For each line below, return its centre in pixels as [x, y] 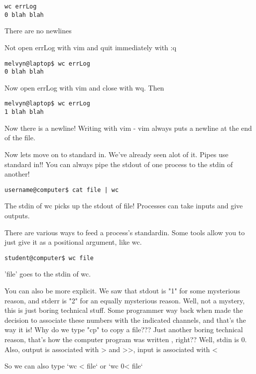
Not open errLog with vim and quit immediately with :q [90, 47]
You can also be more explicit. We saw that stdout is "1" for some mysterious [123, 290]
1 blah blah [24, 112]
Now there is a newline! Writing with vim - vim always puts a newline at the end [128, 128]
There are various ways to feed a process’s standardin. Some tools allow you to [125, 232]
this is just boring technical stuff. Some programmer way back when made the [124, 310]
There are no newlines [38, 31]
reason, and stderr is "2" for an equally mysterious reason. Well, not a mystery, [125, 300]
